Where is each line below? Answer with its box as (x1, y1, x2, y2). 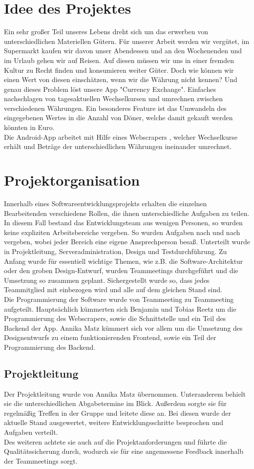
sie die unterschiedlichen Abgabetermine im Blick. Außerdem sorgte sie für (4, 398, 227, 408)
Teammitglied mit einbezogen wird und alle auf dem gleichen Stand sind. (4, 284, 222, 295)
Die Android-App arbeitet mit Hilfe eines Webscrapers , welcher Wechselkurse (4, 131, 237, 142)
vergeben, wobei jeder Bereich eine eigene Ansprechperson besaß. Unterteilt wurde (4, 236, 250, 247)
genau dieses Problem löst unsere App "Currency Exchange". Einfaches (4, 84, 216, 94)
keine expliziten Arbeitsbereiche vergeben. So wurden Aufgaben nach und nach (4, 227, 240, 237)
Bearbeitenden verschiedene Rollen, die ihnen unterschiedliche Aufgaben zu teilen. (4, 208, 250, 218)
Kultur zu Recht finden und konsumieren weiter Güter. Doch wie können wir (4, 64, 234, 75)
